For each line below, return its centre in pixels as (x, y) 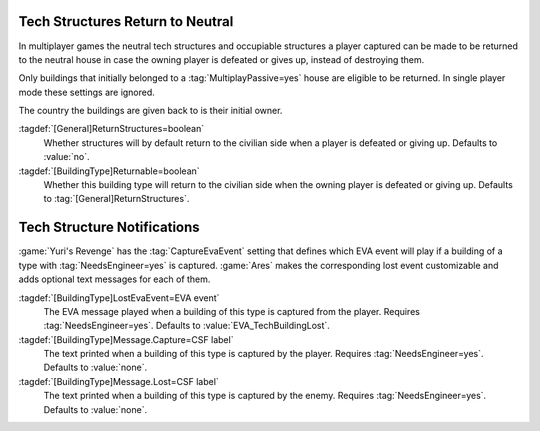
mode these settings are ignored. (86, 92)
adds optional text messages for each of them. (114, 279)
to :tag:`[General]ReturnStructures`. (116, 199)
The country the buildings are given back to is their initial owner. (150, 111)
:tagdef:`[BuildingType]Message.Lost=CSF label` (118, 381)
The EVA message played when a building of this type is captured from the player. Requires (231, 311)
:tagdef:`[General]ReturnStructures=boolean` (111, 129)
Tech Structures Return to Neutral (126, 21)
